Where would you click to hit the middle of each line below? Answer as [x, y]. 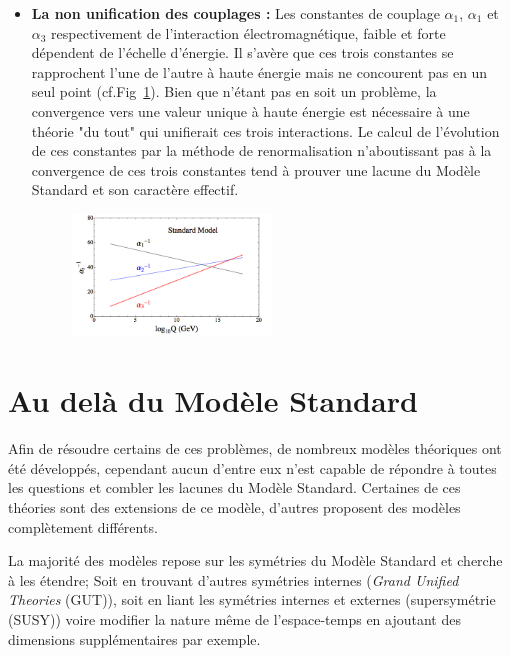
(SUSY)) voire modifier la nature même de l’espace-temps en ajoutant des [234, 618]
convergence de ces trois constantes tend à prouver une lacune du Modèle [256, 169]
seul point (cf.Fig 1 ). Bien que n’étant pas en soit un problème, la [234, 91]
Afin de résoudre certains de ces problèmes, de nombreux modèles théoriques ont [255, 448]
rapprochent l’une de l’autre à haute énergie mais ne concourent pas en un [259, 71]
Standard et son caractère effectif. [135, 189]
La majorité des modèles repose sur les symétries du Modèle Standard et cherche [255, 560]
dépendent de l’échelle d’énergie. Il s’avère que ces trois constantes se [242, 52]
